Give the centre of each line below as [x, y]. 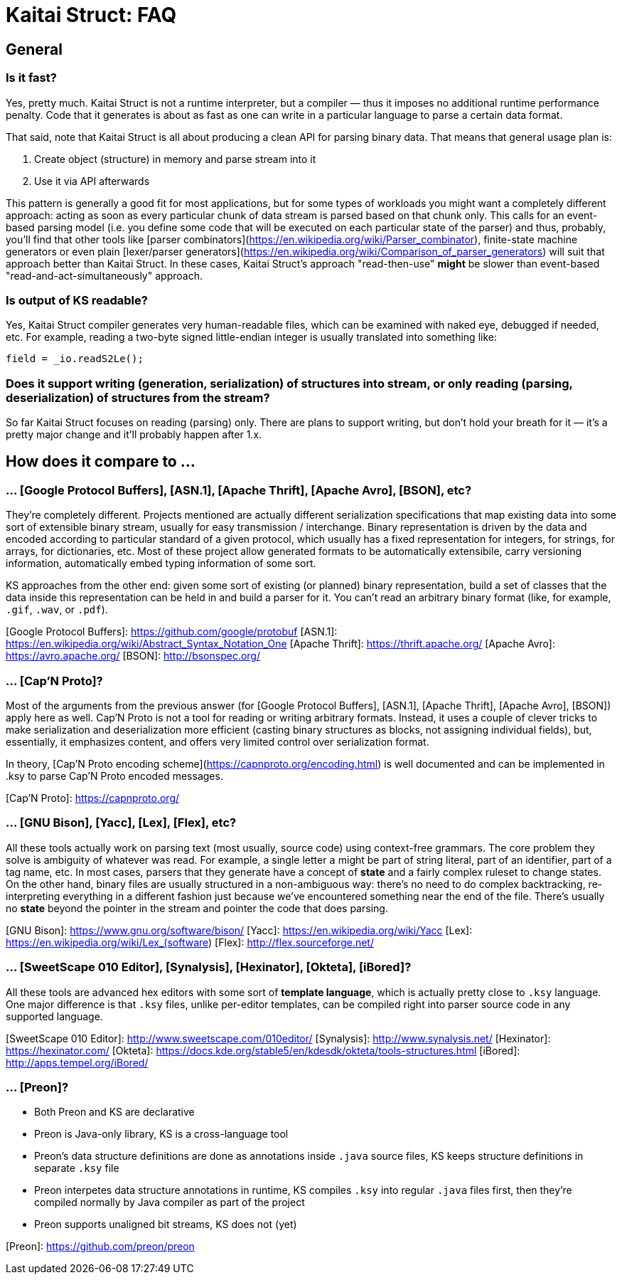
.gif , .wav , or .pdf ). [57, 610]
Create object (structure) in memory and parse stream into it [175, 159]
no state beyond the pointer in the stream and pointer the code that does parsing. [197, 908]
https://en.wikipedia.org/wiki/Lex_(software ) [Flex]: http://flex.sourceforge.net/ [190, 942]
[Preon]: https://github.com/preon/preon [100, 1247]
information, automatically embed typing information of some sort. [161, 564]
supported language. [54, 1016]
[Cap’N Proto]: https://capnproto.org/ [93, 798]
